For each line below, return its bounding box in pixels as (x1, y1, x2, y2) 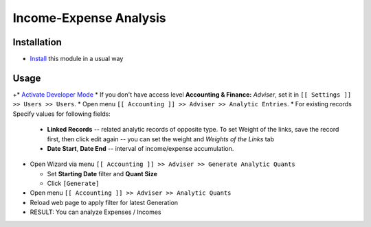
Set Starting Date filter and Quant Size (47, 169, 157, 178)
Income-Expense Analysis (12, 10, 166, 25)
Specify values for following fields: (12, 110, 111, 118)
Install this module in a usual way (30, 55, 124, 63)
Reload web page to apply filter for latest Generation (30, 198, 179, 206)
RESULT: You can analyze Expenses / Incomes (30, 208, 161, 216)
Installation (12, 36, 62, 48)
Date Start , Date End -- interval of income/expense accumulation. (47, 144, 234, 152)
